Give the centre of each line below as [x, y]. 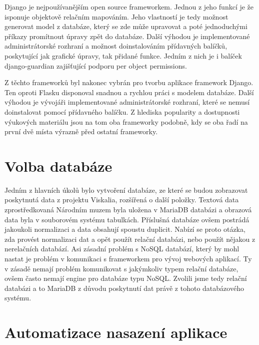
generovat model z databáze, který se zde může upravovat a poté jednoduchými [126, 26]
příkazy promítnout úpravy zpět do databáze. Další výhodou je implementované [127, 36]
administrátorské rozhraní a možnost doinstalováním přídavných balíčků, [116, 46]
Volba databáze [58, 165]
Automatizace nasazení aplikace [116, 332]
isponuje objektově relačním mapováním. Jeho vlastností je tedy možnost [116, 16]
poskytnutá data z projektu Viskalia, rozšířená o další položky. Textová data [122, 200]
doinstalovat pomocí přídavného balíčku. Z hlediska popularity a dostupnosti [122, 111]
